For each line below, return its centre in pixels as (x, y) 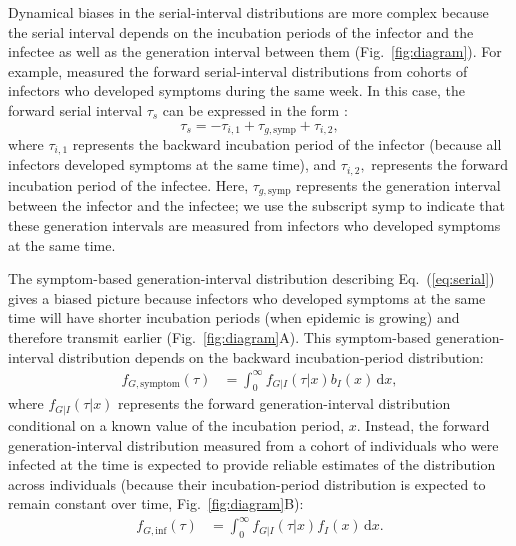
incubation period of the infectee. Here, (128, 184)
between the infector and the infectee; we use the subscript (188, 205)
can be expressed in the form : (255, 109)
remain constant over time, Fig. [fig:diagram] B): (156, 503)
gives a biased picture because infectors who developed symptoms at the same (247, 297)
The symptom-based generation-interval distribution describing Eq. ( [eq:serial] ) (251, 278)
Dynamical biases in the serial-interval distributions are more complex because (248, 12)
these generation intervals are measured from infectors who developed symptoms (254, 224)
